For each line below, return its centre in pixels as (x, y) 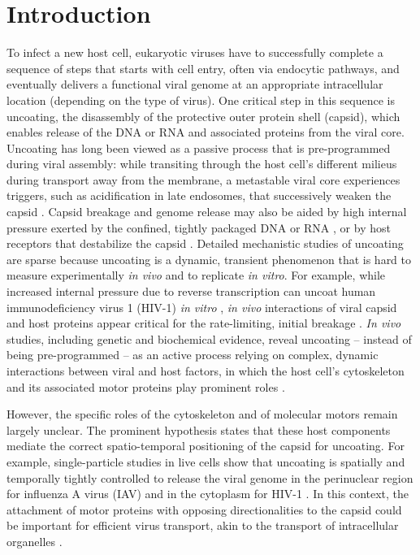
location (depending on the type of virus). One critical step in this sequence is (201, 100)
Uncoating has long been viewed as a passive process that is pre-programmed (199, 147)
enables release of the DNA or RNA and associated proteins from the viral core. (206, 132)
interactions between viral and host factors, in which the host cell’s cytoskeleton (206, 371)
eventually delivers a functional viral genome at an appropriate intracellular (195, 84)
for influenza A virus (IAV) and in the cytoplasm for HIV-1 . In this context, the (208, 494)
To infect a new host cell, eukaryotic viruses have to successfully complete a (195, 52)
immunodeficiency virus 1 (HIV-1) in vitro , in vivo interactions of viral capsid (202, 307)
